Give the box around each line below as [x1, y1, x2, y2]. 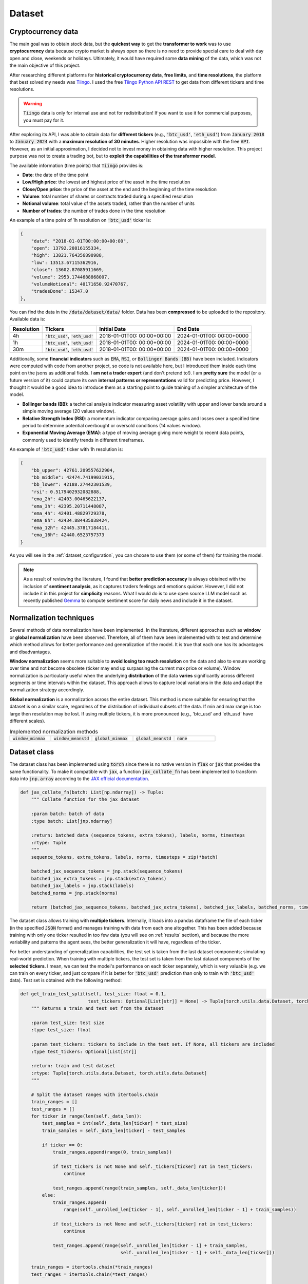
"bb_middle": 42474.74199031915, [31, 474, 115, 480]
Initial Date [99, 325, 126, 332]
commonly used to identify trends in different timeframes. [22, 437, 144, 443]
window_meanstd [53, 735, 89, 741]
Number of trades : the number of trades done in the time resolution [22, 207, 166, 214]
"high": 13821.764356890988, [31, 252, 105, 258]
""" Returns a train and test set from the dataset [31, 1006, 164, 1011]
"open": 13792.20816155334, [31, 246, 102, 251]
